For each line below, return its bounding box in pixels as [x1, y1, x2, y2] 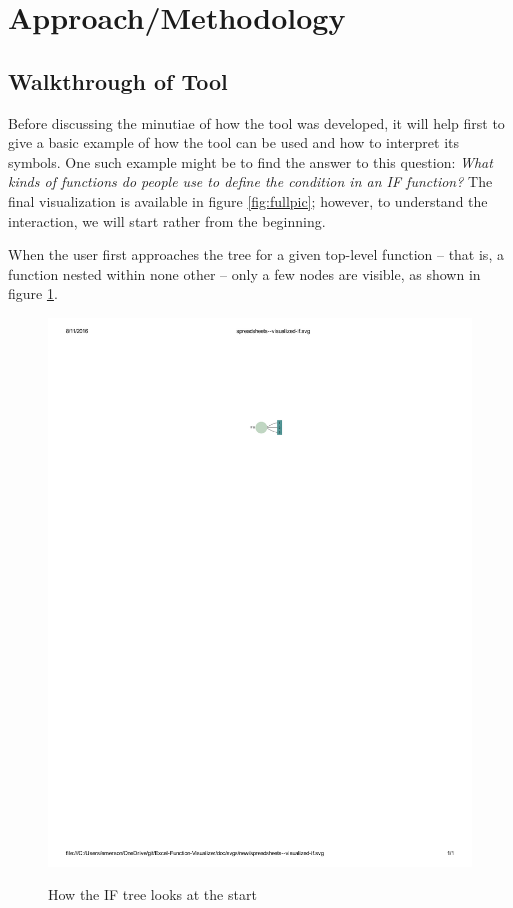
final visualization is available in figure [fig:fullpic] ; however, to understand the [8, 190, 488, 211]
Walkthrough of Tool [8, 65, 228, 96]
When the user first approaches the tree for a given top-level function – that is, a [8, 244, 504, 265]
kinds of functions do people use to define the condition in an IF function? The [8, 171, 493, 192]
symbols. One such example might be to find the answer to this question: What [8, 151, 493, 172]
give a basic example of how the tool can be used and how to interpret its [8, 132, 459, 153]
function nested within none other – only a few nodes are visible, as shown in [8, 263, 481, 284]
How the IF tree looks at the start [48, 884, 257, 905]
